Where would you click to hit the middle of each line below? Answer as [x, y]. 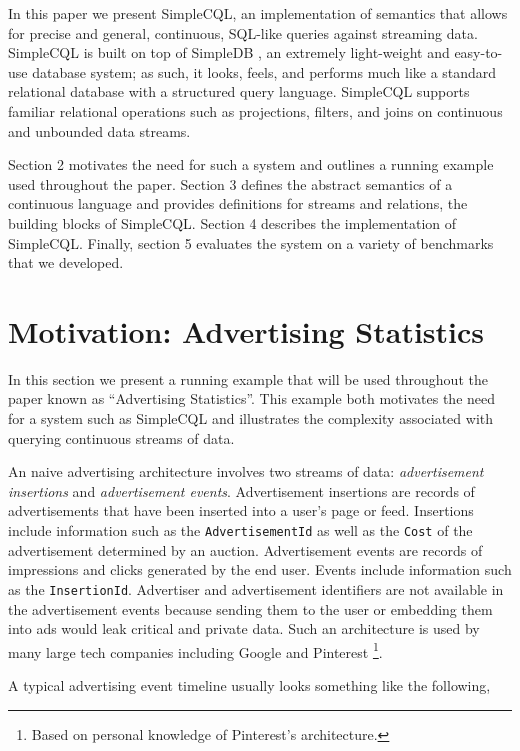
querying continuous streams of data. [121, 437]
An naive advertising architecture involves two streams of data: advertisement [246, 471]
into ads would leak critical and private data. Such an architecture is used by [244, 628]
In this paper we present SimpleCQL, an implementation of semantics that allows [258, 13]
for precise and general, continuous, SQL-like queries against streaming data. [243, 32]
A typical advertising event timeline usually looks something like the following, [249, 684]
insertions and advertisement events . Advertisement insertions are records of [241, 490]
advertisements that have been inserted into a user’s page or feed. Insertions [241, 510]
